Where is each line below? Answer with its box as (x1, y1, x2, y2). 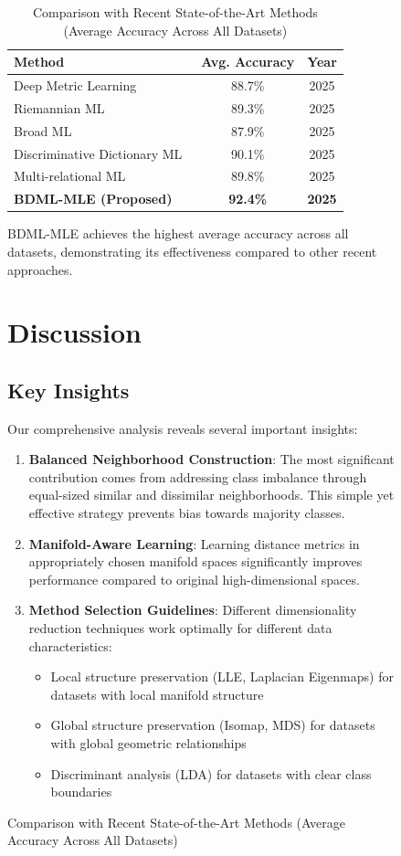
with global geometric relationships (50, 734, 247, 753)
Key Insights (7, 375, 130, 404)
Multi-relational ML (14, 166, 126, 185)
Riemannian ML (14, 98, 105, 117)
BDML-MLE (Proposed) (14, 189, 173, 208)
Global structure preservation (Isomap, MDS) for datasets (50, 715, 375, 734)
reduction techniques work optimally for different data (28, 618, 332, 638)
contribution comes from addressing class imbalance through (28, 467, 367, 486)
